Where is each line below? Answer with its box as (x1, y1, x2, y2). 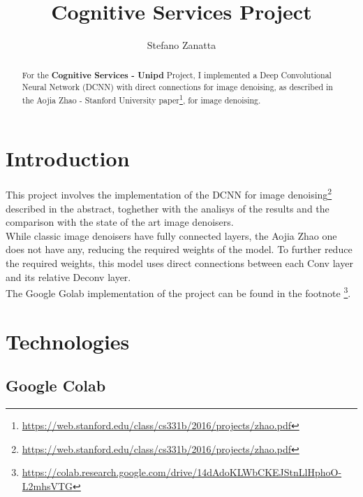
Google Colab (6, 375, 106, 396)
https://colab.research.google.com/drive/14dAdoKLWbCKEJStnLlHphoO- (22, 465, 342, 480)
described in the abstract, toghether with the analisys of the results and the (6, 201, 329, 215)
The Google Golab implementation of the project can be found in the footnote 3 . (6, 284, 351, 300)
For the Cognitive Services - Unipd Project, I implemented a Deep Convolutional (22, 69, 332, 81)
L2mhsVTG (22, 478, 73, 493)
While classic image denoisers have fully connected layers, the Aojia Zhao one (6, 228, 337, 243)
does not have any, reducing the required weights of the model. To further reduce (6, 242, 353, 257)
